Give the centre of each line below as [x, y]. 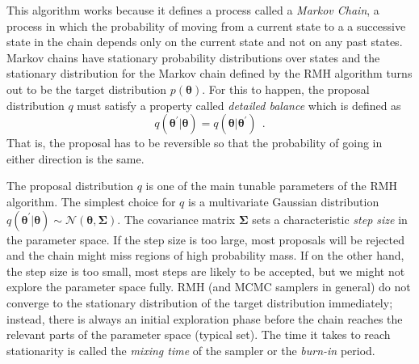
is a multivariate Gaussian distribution [284, 201]
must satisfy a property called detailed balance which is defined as [239, 105]
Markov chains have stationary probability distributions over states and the [193, 57]
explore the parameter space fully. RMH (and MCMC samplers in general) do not [209, 287]
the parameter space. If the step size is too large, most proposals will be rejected [205, 239]
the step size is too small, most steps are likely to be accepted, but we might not [206, 271]
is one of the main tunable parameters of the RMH [272, 186]
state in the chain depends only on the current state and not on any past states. [205, 42]
